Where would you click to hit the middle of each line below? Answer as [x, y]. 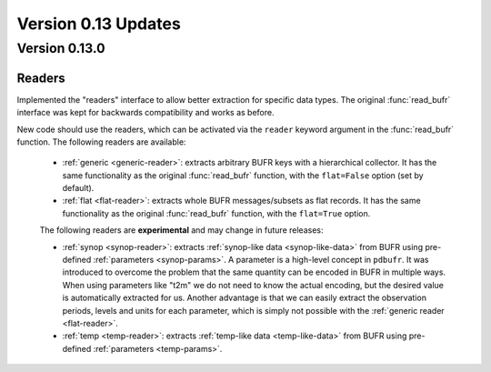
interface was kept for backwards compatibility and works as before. [145, 113]
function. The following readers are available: [101, 142]
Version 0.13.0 [61, 48]
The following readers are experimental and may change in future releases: [181, 230]
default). [78, 188]
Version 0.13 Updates [99, 24]
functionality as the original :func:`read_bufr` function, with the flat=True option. [216, 213]
